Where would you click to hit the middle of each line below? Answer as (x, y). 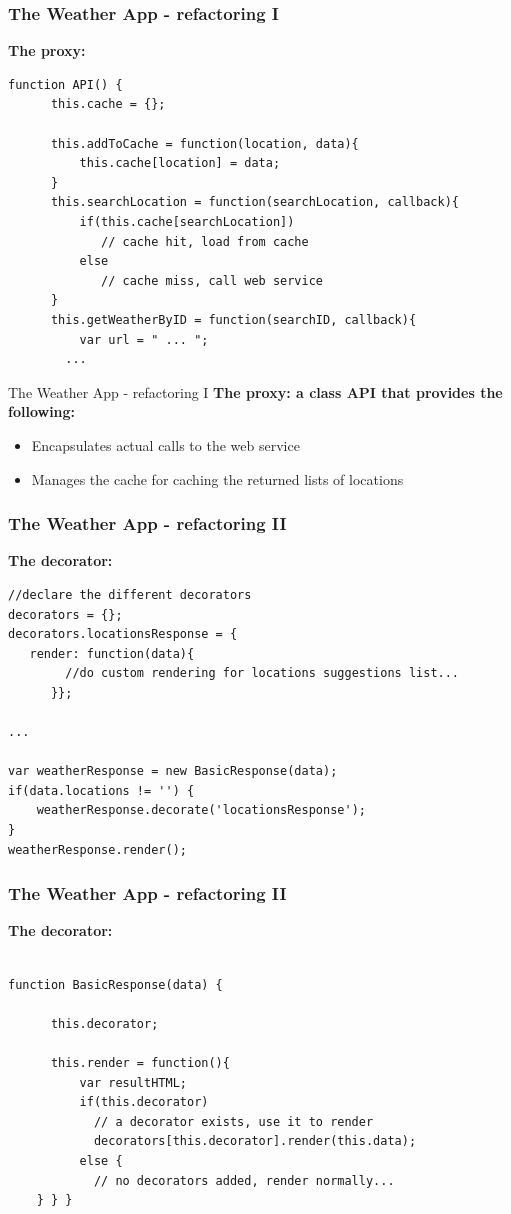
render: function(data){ (112, 653)
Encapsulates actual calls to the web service (165, 444)
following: (42, 411)
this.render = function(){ (140, 1063)
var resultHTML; (133, 1082)
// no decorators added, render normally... (244, 1180)
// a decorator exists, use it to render (233, 1121)
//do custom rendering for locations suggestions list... (262, 673)
